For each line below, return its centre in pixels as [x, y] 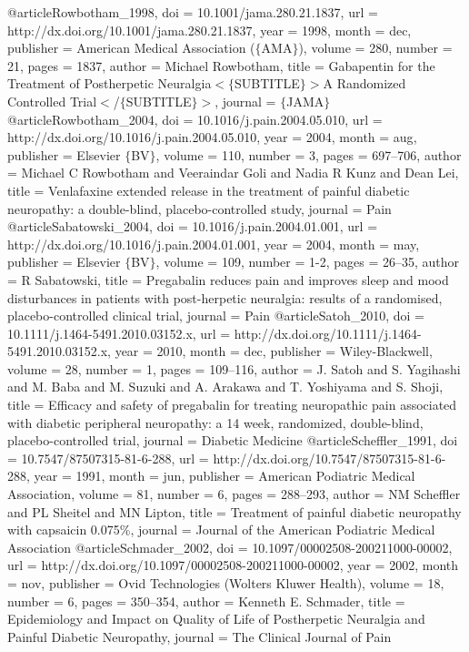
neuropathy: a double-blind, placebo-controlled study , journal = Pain [200, 208]
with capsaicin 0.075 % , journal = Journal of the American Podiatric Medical [221, 530]
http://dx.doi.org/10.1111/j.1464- [328, 333]
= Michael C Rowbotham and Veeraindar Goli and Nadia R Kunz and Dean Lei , [233, 173]
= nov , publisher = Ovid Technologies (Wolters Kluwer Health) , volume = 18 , [226, 583]
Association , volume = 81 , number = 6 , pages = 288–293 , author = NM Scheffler [234, 494]
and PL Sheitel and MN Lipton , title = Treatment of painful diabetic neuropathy [234, 511]
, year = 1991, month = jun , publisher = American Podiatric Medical [221, 476]
